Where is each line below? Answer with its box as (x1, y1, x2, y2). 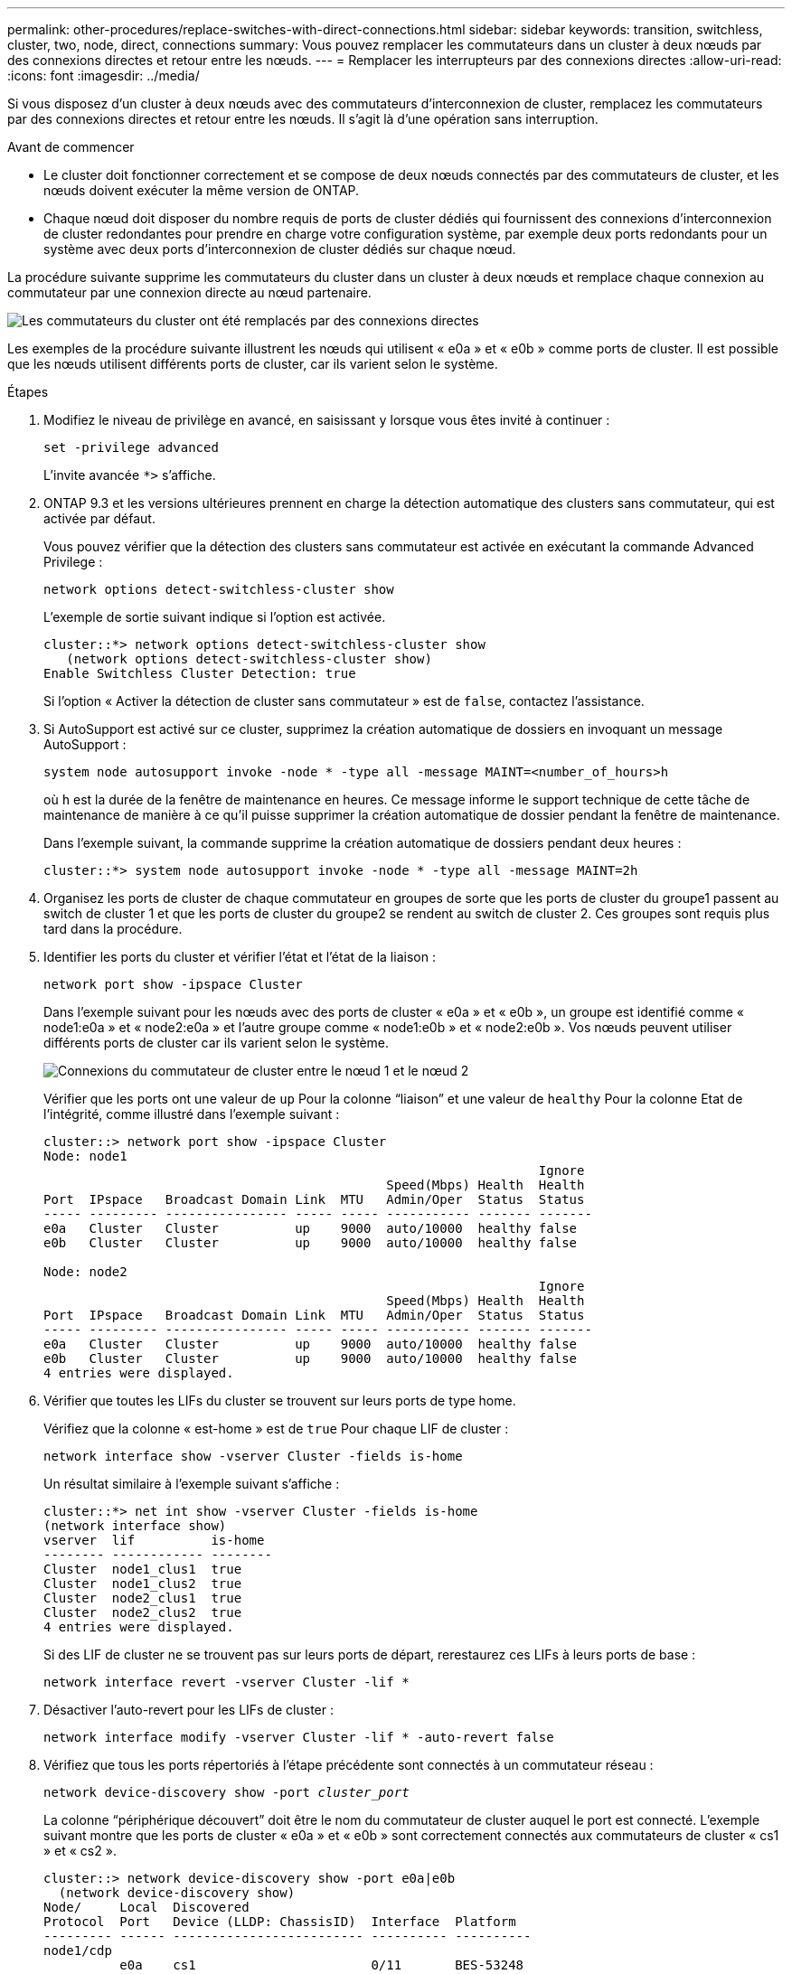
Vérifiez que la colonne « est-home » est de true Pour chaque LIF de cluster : (43, 1421, 509, 1436)
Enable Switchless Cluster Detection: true (43, 666, 356, 681)
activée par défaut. (43, 511, 156, 526)
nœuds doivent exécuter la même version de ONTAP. (43, 183, 360, 198)
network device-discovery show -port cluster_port (43, 1785, 410, 1800)
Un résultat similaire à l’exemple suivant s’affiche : (43, 1476, 340, 1491)
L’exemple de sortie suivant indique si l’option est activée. (43, 609, 386, 625)
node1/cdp (43, 1943, 112, 1958)
